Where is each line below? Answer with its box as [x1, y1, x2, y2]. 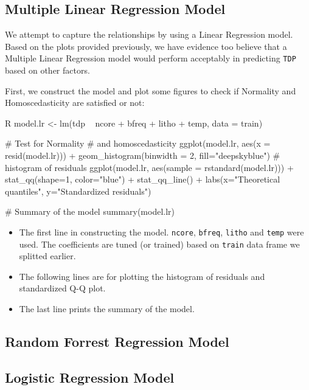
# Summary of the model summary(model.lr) [5, 205, 175, 218]
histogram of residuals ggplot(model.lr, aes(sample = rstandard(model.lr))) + [5, 161, 294, 173]
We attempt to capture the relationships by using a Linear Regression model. [5, 28, 293, 41]
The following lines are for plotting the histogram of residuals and [19, 270, 265, 282]
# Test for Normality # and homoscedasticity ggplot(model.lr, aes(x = [5, 137, 271, 150]
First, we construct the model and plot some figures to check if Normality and [5, 84, 296, 97]
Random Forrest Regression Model [5, 332, 229, 351]
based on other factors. [5, 64, 90, 77]
